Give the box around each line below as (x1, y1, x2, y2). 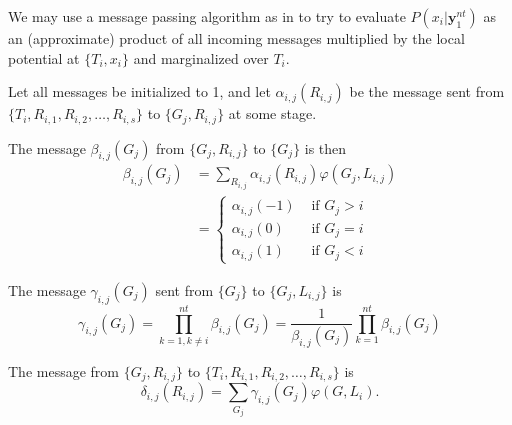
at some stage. (228, 103, 317, 124)
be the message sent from (349, 81, 505, 102)
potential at (8, 47, 80, 68)
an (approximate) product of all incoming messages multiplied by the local (8, 28, 465, 48)
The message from (8, 360, 119, 381)
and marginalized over (133, 47, 269, 68)
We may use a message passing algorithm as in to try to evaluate (8, 6, 406, 26)
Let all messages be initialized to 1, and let (8, 81, 271, 102)
